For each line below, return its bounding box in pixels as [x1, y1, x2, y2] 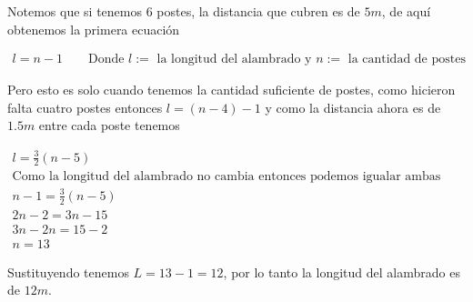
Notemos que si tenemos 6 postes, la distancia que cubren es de [7, 2, 360, 20]
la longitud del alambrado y [156, 53, 312, 66]
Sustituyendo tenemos [7, 262, 129, 281]
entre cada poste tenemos [38, 116, 180, 135]
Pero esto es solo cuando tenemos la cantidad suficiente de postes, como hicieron [7, 80, 456, 99]
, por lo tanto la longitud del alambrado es [223, 262, 460, 281]
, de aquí [381, 2, 431, 20]
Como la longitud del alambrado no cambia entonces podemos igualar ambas [12, 170, 441, 184]
